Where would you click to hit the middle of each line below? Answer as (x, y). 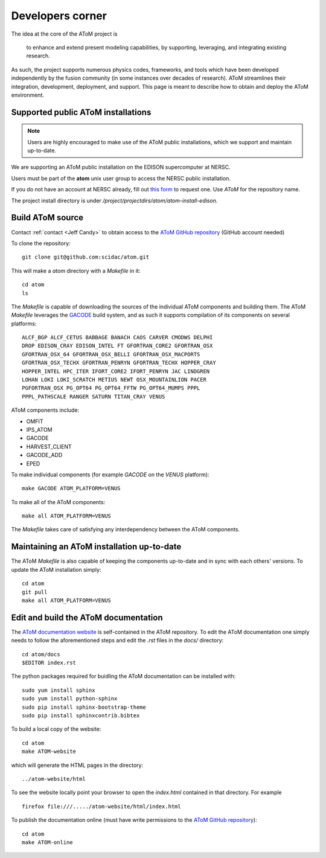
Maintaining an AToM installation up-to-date (96, 547)
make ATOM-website (49, 751)
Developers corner (59, 16)
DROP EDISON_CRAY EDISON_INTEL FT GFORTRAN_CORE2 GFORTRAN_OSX (117, 346)
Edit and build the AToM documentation (87, 617)
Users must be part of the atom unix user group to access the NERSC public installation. (121, 178)
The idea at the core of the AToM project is (64, 34)
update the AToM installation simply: (56, 569)
